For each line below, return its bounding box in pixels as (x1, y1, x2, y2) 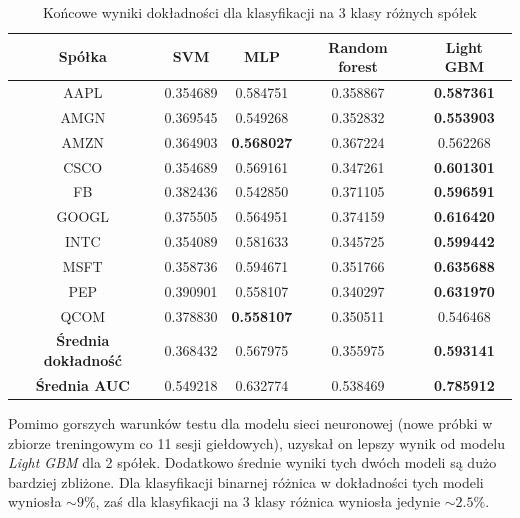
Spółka (58, 46, 107, 67)
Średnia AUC (35, 374, 130, 395)
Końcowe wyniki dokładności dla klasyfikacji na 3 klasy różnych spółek (42, 2, 478, 22)
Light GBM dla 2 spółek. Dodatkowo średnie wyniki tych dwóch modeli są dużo (8, 452, 497, 473)
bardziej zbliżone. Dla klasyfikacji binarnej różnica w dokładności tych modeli (8, 471, 484, 492)
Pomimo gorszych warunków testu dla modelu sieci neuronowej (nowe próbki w (8, 413, 493, 433)
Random (328, 36, 388, 57)
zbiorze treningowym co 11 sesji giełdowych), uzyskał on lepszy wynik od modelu (8, 432, 506, 453)
